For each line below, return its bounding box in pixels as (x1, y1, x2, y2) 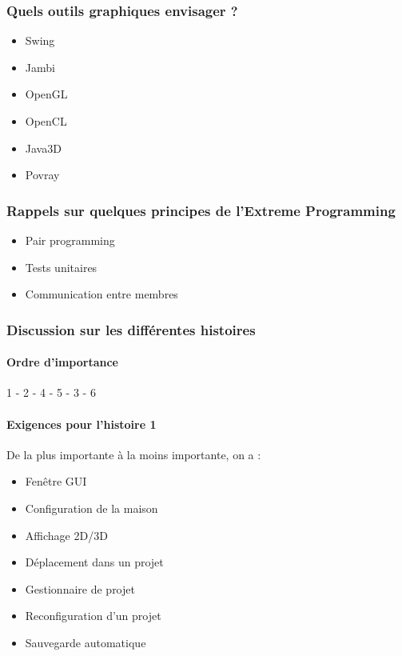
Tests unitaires (25, 258, 98, 275)
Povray (25, 166, 60, 183)
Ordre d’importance (6, 354, 118, 370)
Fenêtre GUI (25, 473, 87, 490)
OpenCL (25, 113, 67, 129)
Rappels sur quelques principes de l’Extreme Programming (6, 200, 396, 220)
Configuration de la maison (25, 500, 158, 516)
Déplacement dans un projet (25, 554, 164, 570)
